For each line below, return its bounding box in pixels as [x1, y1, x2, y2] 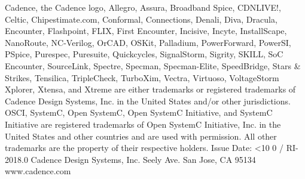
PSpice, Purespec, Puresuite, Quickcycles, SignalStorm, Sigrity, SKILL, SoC [5, 48, 283, 60]
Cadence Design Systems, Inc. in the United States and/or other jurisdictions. [5, 94, 291, 107]
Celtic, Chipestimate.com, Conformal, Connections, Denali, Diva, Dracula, [5, 13, 277, 25]
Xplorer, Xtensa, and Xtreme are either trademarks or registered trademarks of [5, 83, 296, 95]
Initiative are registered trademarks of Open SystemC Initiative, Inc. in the [5, 118, 281, 130]
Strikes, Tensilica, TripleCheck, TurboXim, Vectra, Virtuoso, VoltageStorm [5, 71, 279, 84]
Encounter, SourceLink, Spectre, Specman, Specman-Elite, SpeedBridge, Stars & [5, 59, 301, 72]
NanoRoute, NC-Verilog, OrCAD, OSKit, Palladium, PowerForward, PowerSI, [5, 36, 291, 48]
